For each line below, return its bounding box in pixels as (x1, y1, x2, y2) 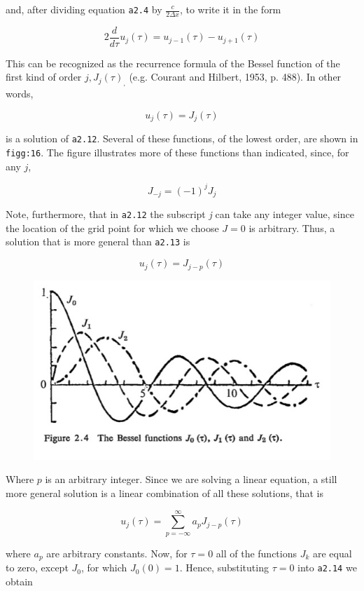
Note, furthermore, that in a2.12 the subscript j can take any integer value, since (6, 207, 354, 222)
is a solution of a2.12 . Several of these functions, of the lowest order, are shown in (6, 131, 358, 146)
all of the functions (216, 545, 297, 560)
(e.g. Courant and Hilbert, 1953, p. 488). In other (129, 69, 342, 84)
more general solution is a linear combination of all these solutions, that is (6, 486, 324, 501)
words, (6, 86, 34, 101)
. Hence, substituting (179, 560, 269, 575)
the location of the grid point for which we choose (6, 220, 219, 235)
